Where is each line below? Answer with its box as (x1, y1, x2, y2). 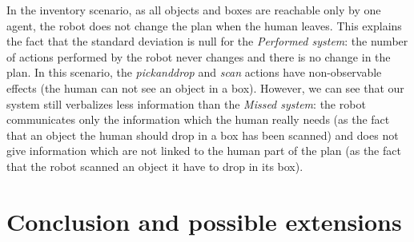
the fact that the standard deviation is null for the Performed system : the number (6, 33, 408, 50)
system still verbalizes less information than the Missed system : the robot (6, 95, 366, 112)
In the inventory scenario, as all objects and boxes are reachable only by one (6, 2, 381, 18)
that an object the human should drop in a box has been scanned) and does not (6, 126, 399, 143)
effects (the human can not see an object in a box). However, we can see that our (6, 79, 404, 96)
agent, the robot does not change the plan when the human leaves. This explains (6, 17, 402, 34)
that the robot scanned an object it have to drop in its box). (6, 157, 303, 174)
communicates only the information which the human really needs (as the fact (6, 111, 390, 128)
